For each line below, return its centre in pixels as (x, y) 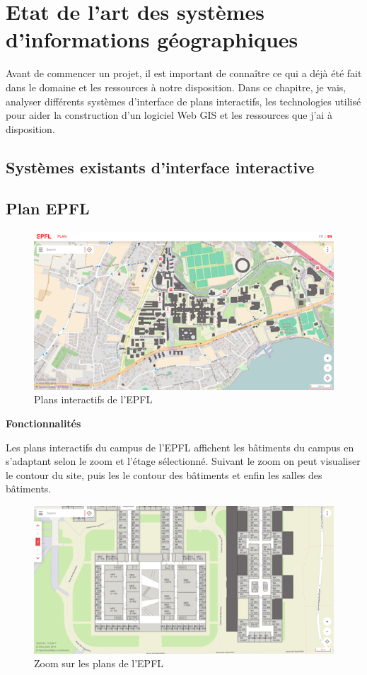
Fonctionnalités (43, 423)
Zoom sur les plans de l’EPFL (99, 663)
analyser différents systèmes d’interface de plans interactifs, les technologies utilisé (183, 101)
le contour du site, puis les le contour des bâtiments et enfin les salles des (164, 474)
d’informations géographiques (152, 39)
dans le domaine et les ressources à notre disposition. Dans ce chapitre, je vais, (176, 87)
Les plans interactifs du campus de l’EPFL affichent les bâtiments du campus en (180, 447)
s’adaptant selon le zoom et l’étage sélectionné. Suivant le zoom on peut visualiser (183, 461)
